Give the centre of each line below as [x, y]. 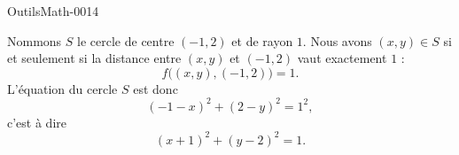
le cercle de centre [126, 40]
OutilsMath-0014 [53, 11]
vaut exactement [342, 58]
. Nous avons [337, 40]
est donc [156, 88]
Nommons [35, 40]
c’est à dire [37, 122]
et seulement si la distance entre [94, 58]
